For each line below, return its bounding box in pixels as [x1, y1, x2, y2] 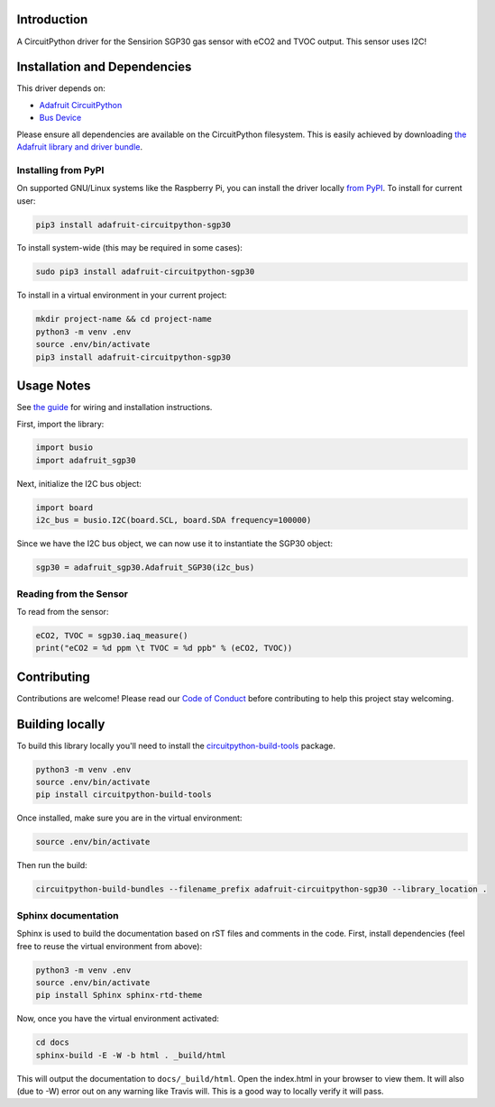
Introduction [16, 12, 88, 27]
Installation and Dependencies [16, 59, 192, 75]
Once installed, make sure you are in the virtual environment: [16, 812, 243, 824]
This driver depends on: [16, 83, 105, 94]
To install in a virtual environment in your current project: [16, 289, 227, 301]
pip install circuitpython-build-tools [35, 790, 212, 800]
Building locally [16, 717, 105, 732]
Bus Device [39, 113, 82, 124]
